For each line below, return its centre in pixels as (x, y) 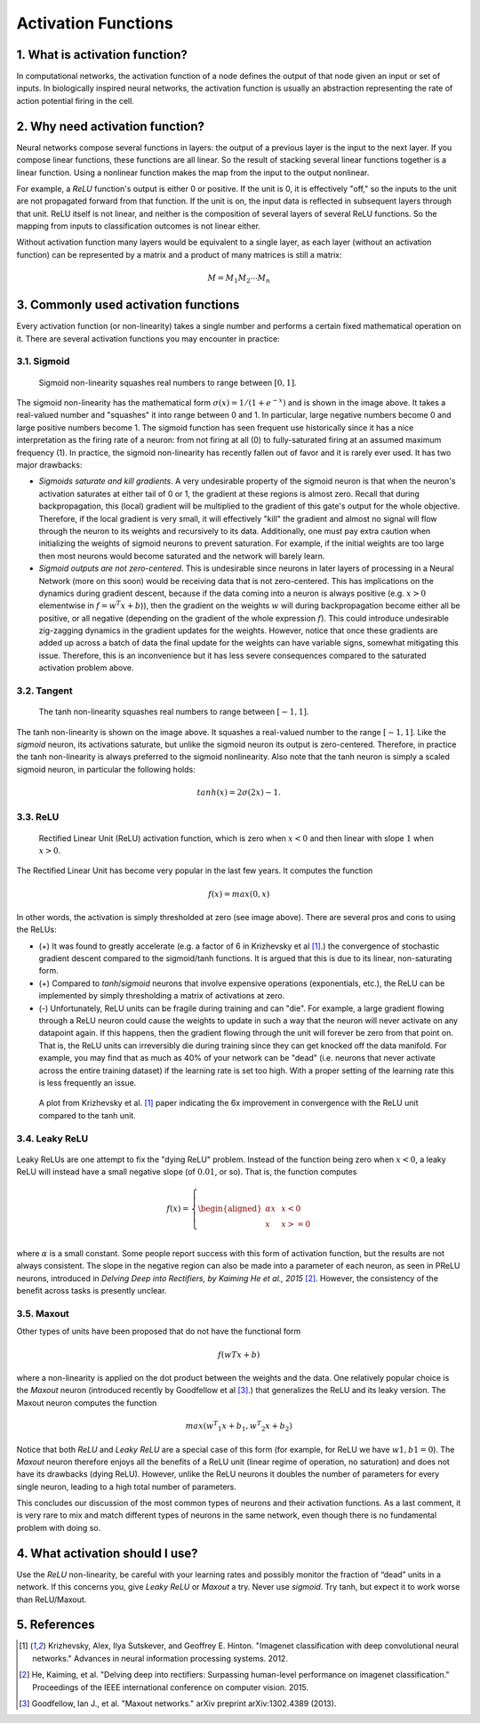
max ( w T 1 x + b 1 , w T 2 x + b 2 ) (239, 1426)
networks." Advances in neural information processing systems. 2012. (160, 1658)
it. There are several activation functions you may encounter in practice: (148, 339)
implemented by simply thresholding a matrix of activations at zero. (162, 996)
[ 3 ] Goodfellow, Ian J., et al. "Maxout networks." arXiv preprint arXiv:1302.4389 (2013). (178, 1703)
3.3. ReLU (38, 817)
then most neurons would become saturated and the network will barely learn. (182, 556)
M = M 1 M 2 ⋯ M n (239, 279)
